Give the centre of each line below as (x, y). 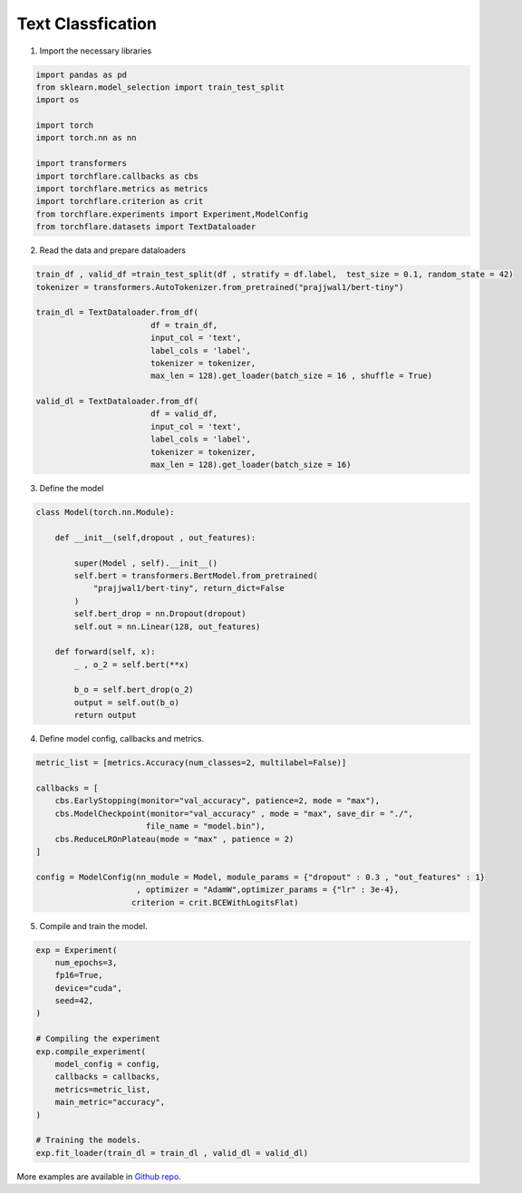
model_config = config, (107, 1064)
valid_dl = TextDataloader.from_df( (117, 402)
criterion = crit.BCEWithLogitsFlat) (215, 902)
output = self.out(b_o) (127, 702)
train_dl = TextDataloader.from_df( (117, 312)
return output (105, 715)
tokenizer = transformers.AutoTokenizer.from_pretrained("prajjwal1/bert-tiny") (220, 287)
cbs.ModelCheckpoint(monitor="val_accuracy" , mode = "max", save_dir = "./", (234, 813)
